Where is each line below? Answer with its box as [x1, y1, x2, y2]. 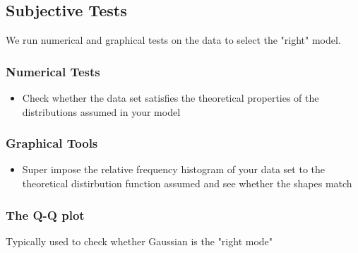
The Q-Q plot [6, 206, 85, 223]
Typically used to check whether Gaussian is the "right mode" [6, 233, 273, 248]
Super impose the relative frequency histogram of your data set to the [22, 162, 325, 177]
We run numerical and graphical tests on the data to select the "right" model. [6, 33, 341, 47]
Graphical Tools [6, 134, 98, 152]
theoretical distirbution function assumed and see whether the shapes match [22, 176, 352, 191]
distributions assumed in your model [22, 104, 181, 119]
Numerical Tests [6, 62, 100, 80]
